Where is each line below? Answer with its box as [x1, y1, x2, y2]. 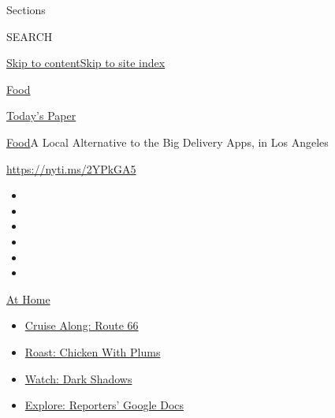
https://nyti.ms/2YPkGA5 [6, 160, 136, 177]
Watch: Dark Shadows [24, 370, 132, 386]
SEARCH [6, 28, 53, 44]
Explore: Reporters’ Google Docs [24, 397, 184, 413]
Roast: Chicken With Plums [24, 343, 161, 360]
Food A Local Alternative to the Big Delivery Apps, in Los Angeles [6, 133, 329, 150]
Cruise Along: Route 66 [24, 317, 139, 334]
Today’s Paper [6, 107, 76, 124]
